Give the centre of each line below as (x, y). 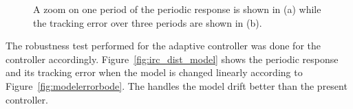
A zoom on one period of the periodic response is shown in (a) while (177, 9)
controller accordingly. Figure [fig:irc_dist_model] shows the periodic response (172, 59)
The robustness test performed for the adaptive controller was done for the (163, 46)
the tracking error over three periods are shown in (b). (148, 22)
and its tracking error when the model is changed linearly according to (154, 72)
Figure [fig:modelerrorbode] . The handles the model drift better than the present (176, 85)
